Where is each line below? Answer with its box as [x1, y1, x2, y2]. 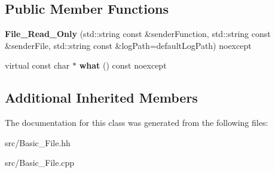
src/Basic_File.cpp [5, 156, 75, 169]
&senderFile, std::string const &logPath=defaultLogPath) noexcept [5, 39, 252, 51]
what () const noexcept [79, 59, 167, 72]
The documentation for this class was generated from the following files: [5, 116, 268, 129]
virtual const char [5, 59, 70, 72]
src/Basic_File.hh [5, 136, 71, 149]
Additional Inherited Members [5, 88, 198, 107]
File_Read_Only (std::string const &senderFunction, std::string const [5, 27, 271, 40]
